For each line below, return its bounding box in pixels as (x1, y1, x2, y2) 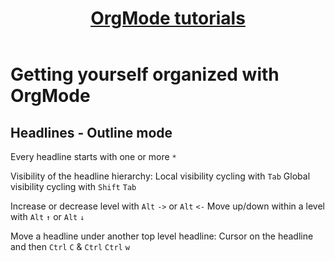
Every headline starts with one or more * (10, 151, 177, 162)
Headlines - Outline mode (10, 124, 173, 141)
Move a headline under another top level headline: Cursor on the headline (10, 230, 314, 242)
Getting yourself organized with (10, 63, 280, 86)
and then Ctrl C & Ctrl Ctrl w (10, 241, 130, 252)
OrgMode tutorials (90, 7, 246, 30)
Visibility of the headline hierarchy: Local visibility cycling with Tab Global (10, 170, 311, 182)
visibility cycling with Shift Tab (10, 181, 137, 192)
